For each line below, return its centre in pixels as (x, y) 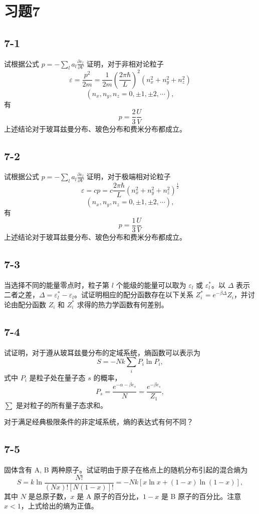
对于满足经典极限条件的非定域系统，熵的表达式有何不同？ (99, 422)
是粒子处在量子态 (57, 377)
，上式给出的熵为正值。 (59, 506)
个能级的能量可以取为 (151, 285)
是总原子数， (49, 496)
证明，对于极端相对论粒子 (128, 176)
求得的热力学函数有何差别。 (122, 304)
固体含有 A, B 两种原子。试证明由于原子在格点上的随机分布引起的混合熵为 (126, 470)
